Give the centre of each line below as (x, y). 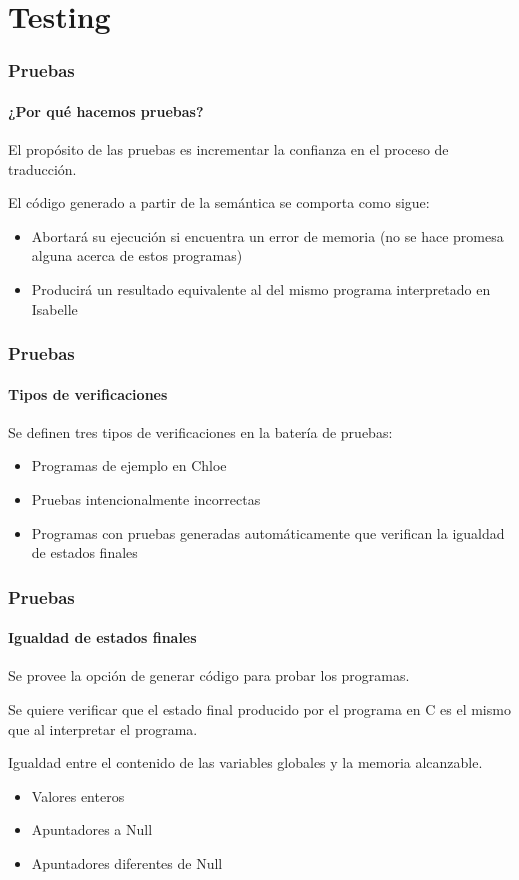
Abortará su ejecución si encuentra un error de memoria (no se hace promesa (267, 235)
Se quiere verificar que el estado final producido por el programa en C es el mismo (259, 709)
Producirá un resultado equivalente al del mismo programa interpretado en (261, 288)
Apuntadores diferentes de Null (127, 862)
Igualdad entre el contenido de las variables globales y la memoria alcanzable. (245, 762)
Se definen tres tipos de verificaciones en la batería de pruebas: (200, 431)
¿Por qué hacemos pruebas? (106, 110)
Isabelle (54, 308)
